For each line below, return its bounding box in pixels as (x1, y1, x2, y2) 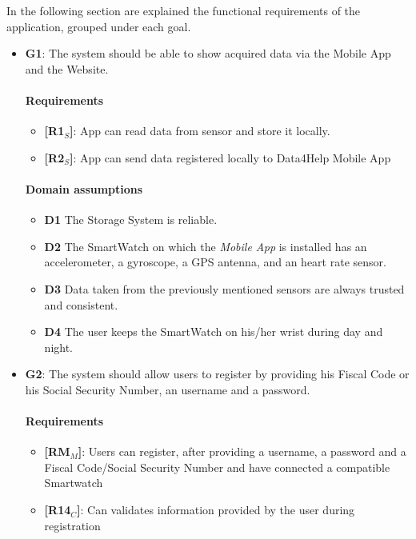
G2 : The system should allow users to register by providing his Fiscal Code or (25, 365, 410, 382)
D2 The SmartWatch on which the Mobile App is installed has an (44, 238, 367, 254)
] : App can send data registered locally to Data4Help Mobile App (70, 149, 391, 166)
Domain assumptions (25, 180, 143, 197)
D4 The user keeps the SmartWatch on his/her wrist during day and (44, 323, 383, 340)
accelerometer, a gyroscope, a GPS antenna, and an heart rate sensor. (44, 254, 386, 270)
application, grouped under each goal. (6, 18, 191, 34)
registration (44, 517, 101, 533)
